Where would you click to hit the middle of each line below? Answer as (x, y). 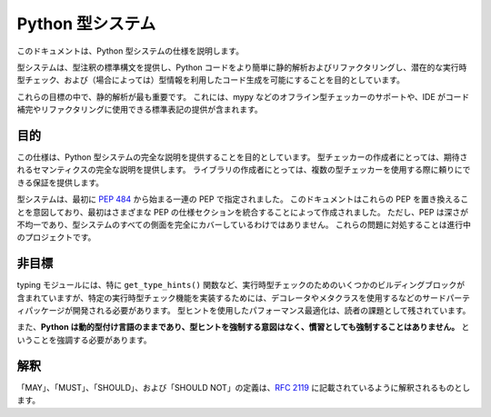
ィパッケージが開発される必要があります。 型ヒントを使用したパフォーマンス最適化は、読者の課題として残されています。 (244, 311)
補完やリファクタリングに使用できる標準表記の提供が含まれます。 (140, 110)
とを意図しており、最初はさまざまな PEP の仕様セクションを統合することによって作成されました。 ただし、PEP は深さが (242, 212)
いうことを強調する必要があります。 (84, 340)
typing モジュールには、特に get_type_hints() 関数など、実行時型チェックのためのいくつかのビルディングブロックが (241, 285)
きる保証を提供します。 (60, 183)
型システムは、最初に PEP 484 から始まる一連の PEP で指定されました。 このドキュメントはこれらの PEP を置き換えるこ (243, 199)
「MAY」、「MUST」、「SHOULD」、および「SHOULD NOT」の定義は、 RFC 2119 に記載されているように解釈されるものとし (244, 387)
